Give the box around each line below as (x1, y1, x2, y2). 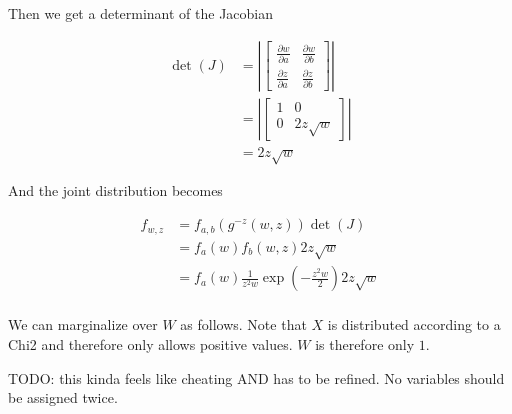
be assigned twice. (8, 387, 118, 408)
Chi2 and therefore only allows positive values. (8, 333, 293, 354)
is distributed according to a (327, 314, 501, 335)
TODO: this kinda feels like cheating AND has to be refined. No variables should (8, 367, 505, 388)
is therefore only (315, 333, 415, 354)
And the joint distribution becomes (8, 180, 223, 201)
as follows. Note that (180, 314, 307, 335)
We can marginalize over (8, 314, 158, 335)
